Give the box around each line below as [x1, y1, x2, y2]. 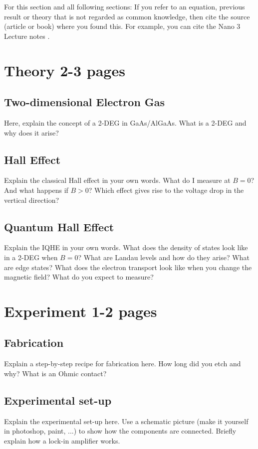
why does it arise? [4, 127, 59, 138]
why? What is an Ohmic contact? [4, 368, 107, 378]
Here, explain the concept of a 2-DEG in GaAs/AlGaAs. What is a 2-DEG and [4, 117, 247, 128]
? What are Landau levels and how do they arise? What [78, 252, 250, 262]
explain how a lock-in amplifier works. [4, 435, 120, 446]
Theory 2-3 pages [4, 60, 125, 80]
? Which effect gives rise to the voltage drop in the [88, 184, 244, 195]
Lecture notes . [4, 30, 50, 41]
